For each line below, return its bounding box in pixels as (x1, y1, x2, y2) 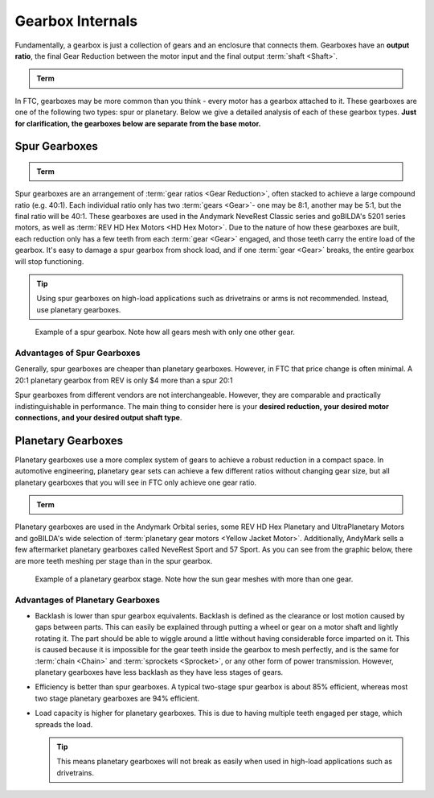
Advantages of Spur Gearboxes (14, 347, 141, 358)
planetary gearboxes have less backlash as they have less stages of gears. (35, 668, 284, 677)
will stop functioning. (14, 256, 84, 266)
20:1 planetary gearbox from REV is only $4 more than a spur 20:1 (14, 375, 233, 385)
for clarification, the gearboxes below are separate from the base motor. (14, 118, 261, 128)
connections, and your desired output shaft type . (14, 412, 182, 422)
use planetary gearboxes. (36, 304, 121, 314)
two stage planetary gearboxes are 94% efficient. (35, 693, 200, 703)
